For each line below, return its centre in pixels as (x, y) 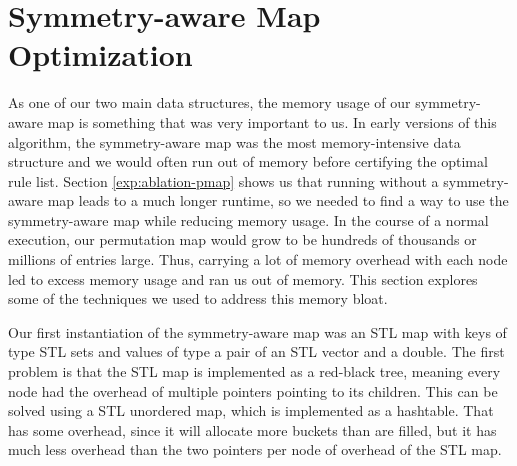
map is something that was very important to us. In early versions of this (272, 121)
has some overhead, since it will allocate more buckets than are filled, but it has (252, 429)
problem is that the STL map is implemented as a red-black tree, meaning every (254, 371)
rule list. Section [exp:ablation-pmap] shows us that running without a (223, 180)
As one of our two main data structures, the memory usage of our (209, 102)
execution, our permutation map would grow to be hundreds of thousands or (242, 239)
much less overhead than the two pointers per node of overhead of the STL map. (255, 449)
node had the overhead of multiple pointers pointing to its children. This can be (253, 390)
